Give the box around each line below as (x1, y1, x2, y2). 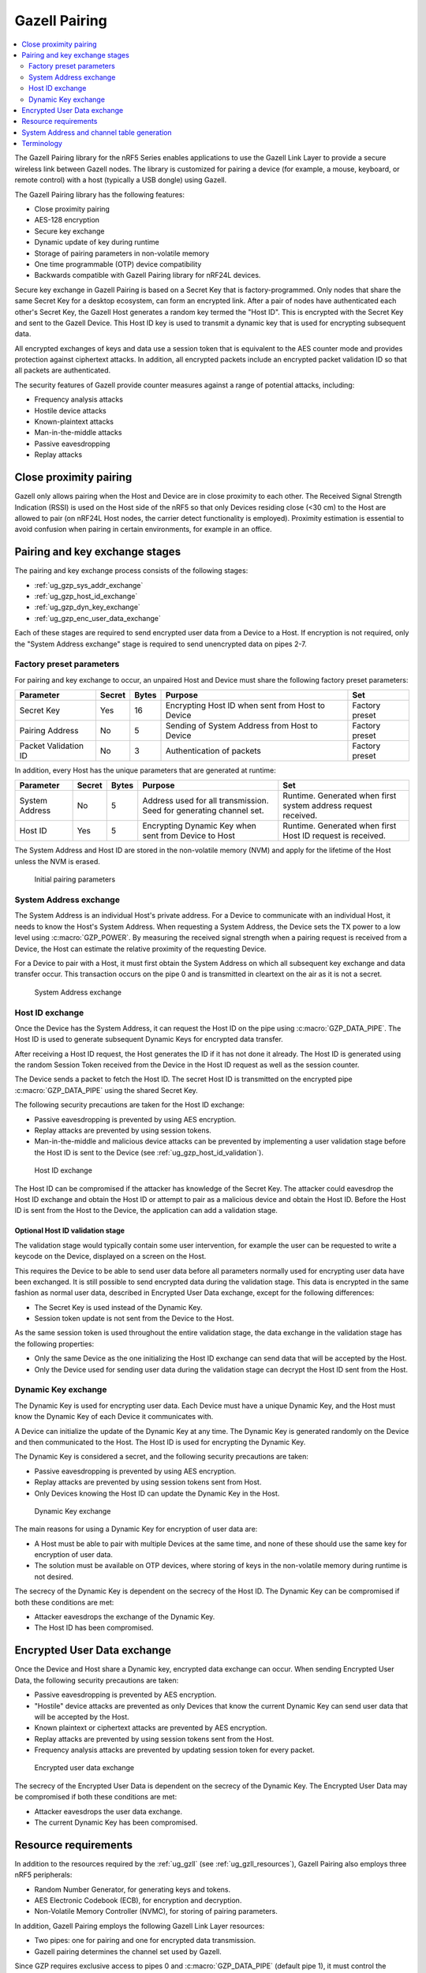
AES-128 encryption (34, 215, 100, 225)
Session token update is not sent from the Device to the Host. (34, 1314, 234, 1323)
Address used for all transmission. (142, 796, 269, 807)
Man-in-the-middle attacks (34, 428, 122, 437)
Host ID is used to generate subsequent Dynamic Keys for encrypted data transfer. (14, 1035, 283, 1044)
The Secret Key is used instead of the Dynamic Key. (34, 1302, 203, 1312)
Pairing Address (19, 725, 79, 736)
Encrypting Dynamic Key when (142, 821, 256, 832)
